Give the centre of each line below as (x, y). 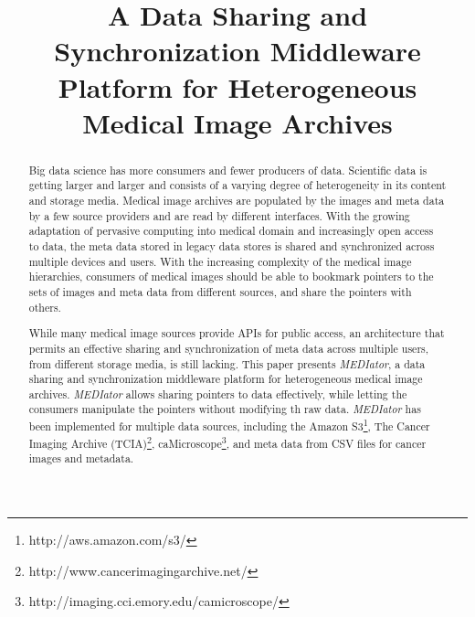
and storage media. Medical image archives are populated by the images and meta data (237, 201)
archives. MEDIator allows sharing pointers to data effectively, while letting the (218, 394)
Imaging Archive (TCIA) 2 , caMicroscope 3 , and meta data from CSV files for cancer (227, 441)
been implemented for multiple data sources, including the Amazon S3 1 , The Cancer (229, 425)
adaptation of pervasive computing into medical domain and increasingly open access (231, 231)
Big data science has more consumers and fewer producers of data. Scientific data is (228, 170)
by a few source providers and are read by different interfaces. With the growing (219, 215)
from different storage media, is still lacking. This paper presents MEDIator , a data (227, 363)
